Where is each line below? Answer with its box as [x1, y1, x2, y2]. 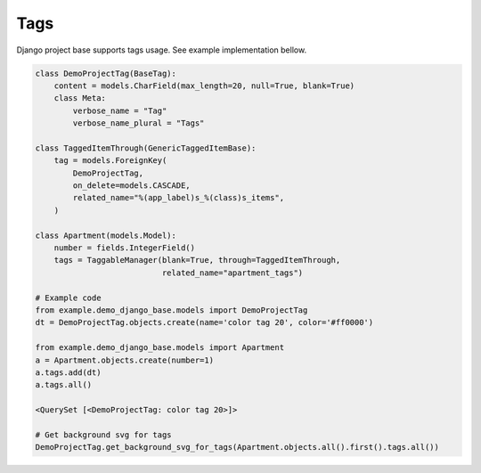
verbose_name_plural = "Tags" [72, 118, 205, 128]
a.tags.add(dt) [35, 367, 102, 378]
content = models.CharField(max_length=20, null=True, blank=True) [53, 80, 355, 91]
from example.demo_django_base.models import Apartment [35, 343, 285, 353]
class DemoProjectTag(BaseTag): [35, 68, 177, 78]
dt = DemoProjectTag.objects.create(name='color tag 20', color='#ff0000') [35, 317, 374, 328]
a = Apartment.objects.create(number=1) [35, 355, 214, 365]
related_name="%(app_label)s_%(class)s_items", [72, 192, 285, 203]
